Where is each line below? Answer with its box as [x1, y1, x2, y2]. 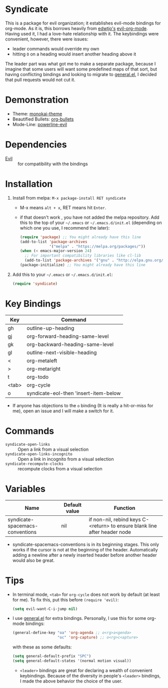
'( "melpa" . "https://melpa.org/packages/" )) [49, 244, 146, 249]
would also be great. [12, 557, 55, 563]
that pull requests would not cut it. [5, 77, 75, 83]
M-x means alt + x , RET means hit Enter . [19, 204, 106, 211]
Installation [5, 179, 53, 190]
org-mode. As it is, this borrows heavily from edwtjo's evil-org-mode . [5, 25, 148, 31]
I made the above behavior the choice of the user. [19, 678, 122, 684]
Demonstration [5, 94, 69, 106]
